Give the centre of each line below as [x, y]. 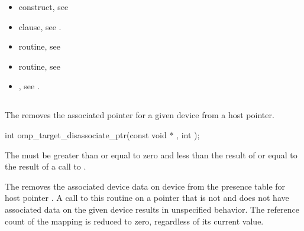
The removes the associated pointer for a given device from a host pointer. [140, 115]
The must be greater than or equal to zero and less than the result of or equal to [151, 154]
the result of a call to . [46, 166]
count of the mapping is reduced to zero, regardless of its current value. [134, 221]
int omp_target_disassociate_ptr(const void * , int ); [102, 134]
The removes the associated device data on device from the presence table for [145, 186]
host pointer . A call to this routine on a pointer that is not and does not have [147, 198]
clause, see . [40, 26]
